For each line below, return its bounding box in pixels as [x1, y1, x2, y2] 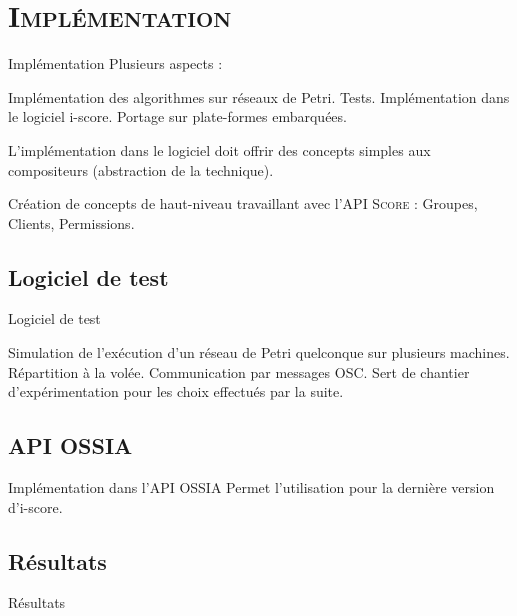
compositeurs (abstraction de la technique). [8, 159, 274, 180]
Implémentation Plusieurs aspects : [8, 53, 223, 74]
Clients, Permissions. [8, 212, 135, 233]
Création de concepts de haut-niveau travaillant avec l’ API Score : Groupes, [8, 193, 478, 214]
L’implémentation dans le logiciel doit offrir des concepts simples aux [8, 139, 431, 160]
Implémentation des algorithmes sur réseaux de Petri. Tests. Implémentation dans [8, 86, 510, 107]
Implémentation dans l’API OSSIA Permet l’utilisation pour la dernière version [8, 477, 495, 498]
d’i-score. [8, 496, 63, 517]
